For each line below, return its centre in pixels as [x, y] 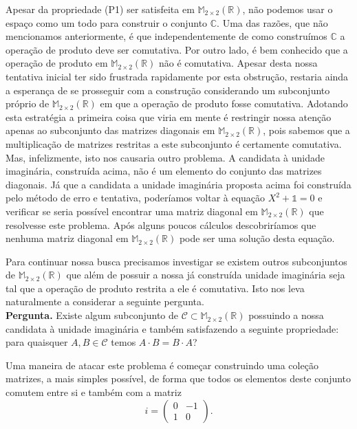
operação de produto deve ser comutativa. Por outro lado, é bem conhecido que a [177, 49]
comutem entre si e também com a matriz [94, 392]
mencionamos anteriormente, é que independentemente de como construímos [166, 36]
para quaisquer [37, 342]
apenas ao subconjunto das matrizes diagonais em [110, 130]
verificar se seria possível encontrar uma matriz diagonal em [132, 211]
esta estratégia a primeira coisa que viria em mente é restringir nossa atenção [169, 117]
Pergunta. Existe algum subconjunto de [92, 315]
